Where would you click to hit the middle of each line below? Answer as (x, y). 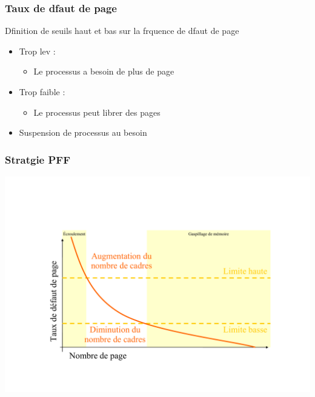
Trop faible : (42, 92)
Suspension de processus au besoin (83, 132)
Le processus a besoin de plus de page (104, 71)
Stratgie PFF (38, 159)
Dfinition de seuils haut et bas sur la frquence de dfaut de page (122, 31)
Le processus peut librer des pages (97, 112)
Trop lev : (37, 51)
